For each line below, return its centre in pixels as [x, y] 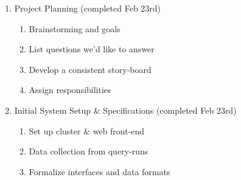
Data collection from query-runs [89, 151]
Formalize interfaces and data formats [100, 171]
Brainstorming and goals [75, 28]
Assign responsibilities [70, 90]
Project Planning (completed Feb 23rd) [88, 8]
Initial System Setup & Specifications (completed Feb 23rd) [125, 110]
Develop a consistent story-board [90, 69]
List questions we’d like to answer [92, 49]
